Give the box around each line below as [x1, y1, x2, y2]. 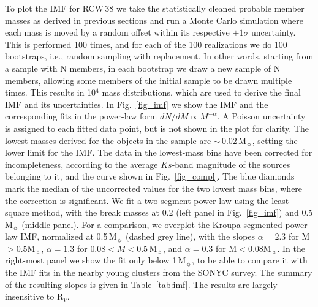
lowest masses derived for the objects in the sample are [5, 134, 211, 146]
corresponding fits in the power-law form [5, 110, 157, 123]
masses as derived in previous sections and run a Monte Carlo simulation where [5, 13, 303, 26]
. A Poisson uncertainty [217, 110, 306, 123]
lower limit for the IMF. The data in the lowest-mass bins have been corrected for [5, 146, 312, 159]
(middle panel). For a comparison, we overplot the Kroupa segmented [21, 218, 282, 230]
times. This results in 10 [5, 86, 96, 99]
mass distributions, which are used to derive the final [102, 86, 301, 99]
